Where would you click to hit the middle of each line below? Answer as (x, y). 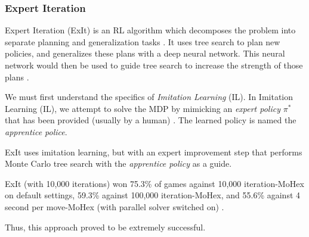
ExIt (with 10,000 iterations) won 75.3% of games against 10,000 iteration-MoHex (154, 183)
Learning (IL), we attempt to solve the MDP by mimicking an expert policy (143, 108)
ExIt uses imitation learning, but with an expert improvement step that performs (154, 152)
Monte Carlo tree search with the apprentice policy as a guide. (118, 163)
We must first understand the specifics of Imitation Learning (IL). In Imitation (149, 97)
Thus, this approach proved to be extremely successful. (105, 227)
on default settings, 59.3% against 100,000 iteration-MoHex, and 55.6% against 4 (153, 195)
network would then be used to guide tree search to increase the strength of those (154, 65)
